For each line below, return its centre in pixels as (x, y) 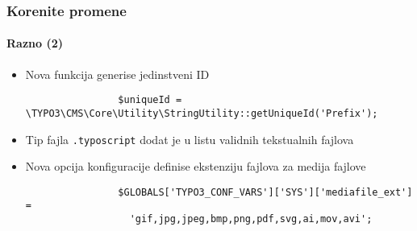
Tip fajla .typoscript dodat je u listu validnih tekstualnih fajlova (190, 139)
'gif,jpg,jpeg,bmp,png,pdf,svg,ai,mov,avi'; (251, 219)
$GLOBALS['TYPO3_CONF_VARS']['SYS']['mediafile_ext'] (265, 192)
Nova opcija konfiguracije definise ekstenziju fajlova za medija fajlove (196, 166)
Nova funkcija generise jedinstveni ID (117, 74)
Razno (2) (35, 43)
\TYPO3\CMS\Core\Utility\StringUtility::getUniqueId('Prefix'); (202, 113)
